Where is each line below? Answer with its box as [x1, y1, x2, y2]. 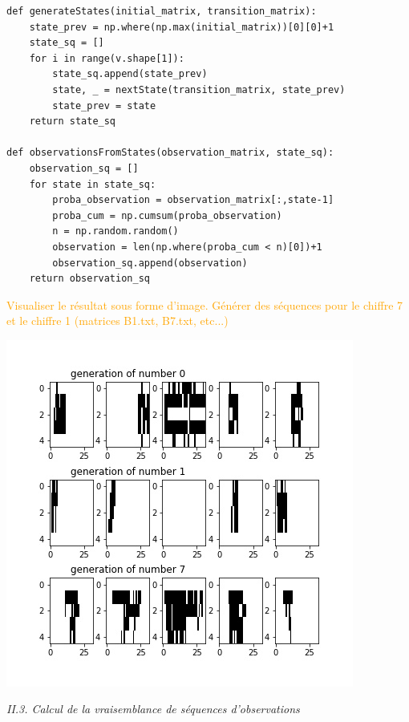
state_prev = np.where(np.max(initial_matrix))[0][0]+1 [29, 21, 334, 33]
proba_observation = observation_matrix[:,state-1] [52, 194, 334, 206]
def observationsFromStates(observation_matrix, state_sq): [6, 147, 334, 159]
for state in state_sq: [29, 178, 156, 190]
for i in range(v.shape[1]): [29, 52, 184, 64]
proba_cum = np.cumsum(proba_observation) [52, 209, 282, 221]
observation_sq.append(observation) [52, 257, 248, 269]
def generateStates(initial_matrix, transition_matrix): [6, 6, 317, 17]
